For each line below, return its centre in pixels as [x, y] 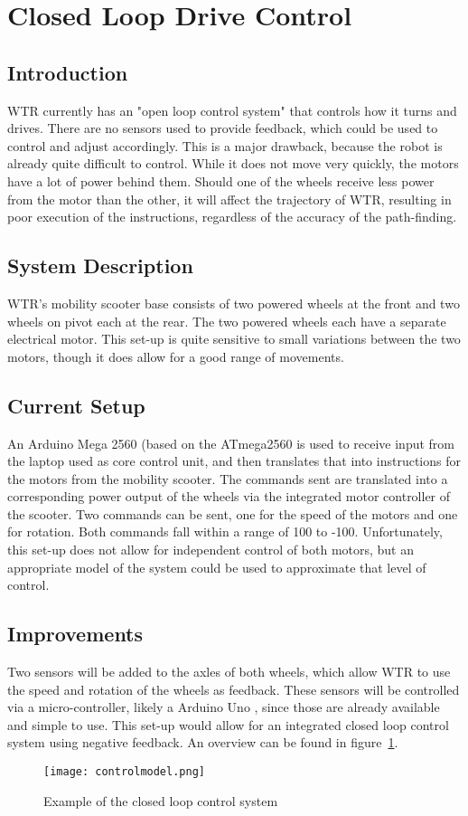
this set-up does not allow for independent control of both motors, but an [211, 550]
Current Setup [76, 405]
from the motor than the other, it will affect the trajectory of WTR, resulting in [229, 199]
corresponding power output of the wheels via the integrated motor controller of [229, 496]
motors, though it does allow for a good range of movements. [176, 356]
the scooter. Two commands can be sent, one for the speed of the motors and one [233, 513]
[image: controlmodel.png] [124, 772]
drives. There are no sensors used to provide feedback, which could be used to [223, 128]
